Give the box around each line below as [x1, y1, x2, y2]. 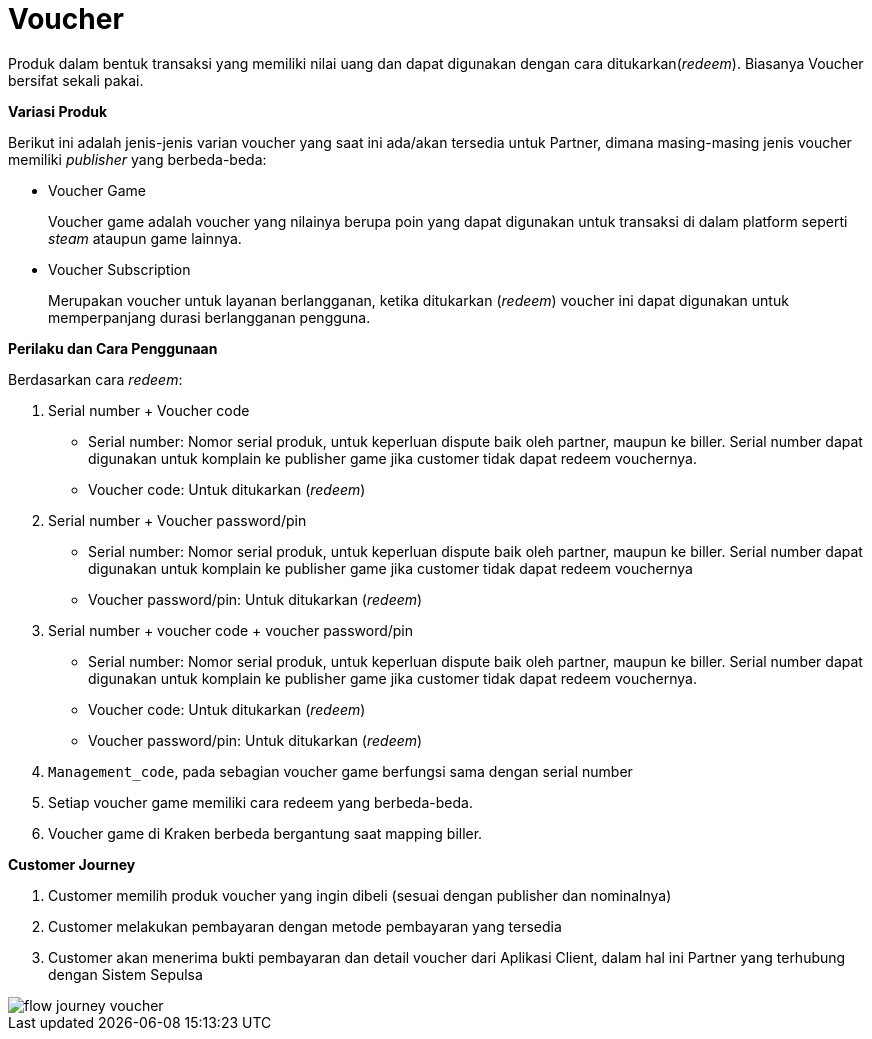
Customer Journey [8, 855, 136, 873]
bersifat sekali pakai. [8, 71, 144, 89]
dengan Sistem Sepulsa [48, 965, 203, 983]
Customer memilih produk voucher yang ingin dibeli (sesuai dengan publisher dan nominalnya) [48, 886, 672, 904]
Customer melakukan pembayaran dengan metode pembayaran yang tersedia [48, 917, 562, 935]
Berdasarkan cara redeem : [8, 370, 183, 388]
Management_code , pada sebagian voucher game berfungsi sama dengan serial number [48, 762, 633, 780]
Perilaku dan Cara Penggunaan [8, 339, 218, 357]
